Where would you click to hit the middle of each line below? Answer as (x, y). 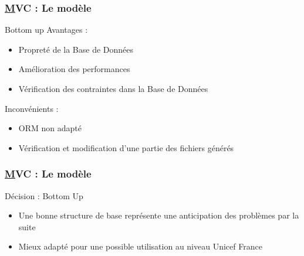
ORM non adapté (50, 128)
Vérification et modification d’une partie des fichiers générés (126, 147)
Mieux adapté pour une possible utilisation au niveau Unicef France (140, 246)
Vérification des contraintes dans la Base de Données (113, 88)
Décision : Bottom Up (44, 195)
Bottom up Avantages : (46, 30)
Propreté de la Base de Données (76, 49)
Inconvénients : (32, 108)
